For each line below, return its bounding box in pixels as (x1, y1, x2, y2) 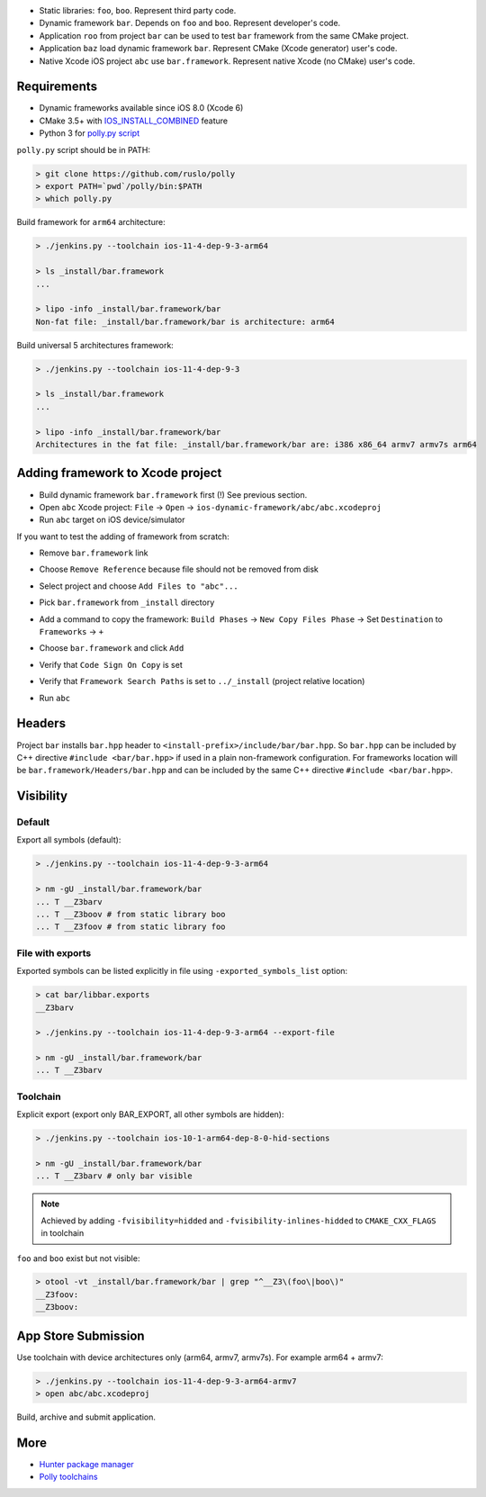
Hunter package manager (39, 1459, 134, 1470)
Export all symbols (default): (16, 834, 121, 845)
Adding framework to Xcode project (16, 465, 222, 481)
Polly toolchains (39, 1472, 98, 1483)
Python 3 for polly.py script (39, 128, 139, 139)
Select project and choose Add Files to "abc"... (39, 581, 238, 591)
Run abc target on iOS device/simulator (39, 514, 185, 526)
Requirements (16, 79, 98, 95)
